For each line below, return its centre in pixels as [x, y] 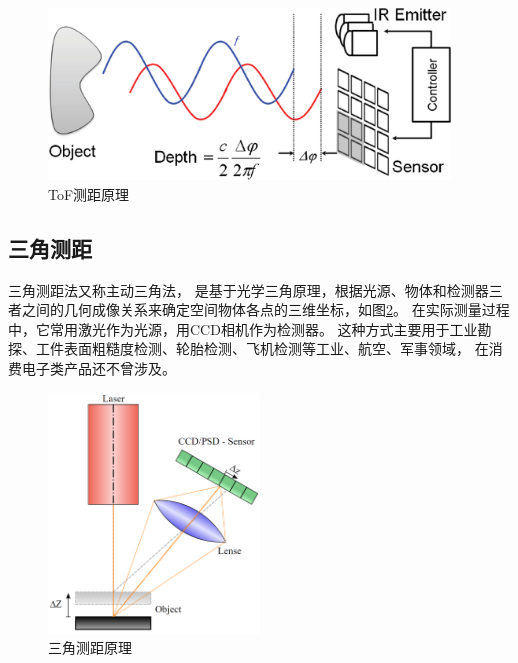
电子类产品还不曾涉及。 [98, 368]
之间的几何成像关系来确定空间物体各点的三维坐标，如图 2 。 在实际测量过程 [265, 309]
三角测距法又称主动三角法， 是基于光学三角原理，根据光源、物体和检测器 [248, 289]
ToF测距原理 [89, 193]
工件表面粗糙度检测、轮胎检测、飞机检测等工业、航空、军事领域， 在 [262, 348]
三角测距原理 [90, 647]
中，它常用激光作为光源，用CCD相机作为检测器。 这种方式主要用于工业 [243, 328]
